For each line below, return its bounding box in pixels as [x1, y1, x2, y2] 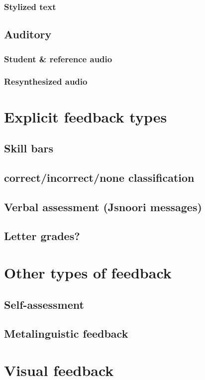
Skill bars [4, 140, 53, 156]
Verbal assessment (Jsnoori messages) [4, 199, 202, 214]
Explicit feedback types [4, 106, 167, 127]
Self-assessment [4, 296, 84, 312]
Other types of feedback [4, 262, 172, 282]
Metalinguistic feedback [4, 326, 128, 341]
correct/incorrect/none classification [4, 169, 195, 185]
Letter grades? [4, 228, 80, 244]
